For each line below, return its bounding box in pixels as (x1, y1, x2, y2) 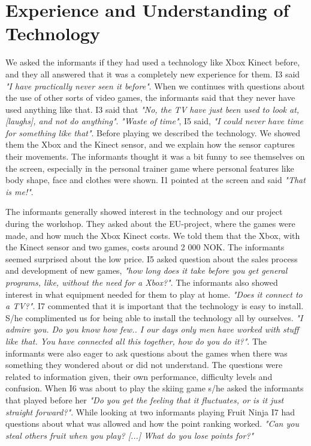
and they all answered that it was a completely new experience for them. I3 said (5, 67, 300, 80)
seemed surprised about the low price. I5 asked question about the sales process (5, 252, 298, 265)
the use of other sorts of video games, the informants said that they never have (5, 91, 295, 104)
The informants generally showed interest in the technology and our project (5, 205, 283, 218)
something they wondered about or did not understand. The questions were (5, 358, 283, 371)
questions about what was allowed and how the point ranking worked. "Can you (5, 417, 299, 430)
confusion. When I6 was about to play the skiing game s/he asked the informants (5, 382, 304, 394)
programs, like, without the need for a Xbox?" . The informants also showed (5, 276, 278, 288)
